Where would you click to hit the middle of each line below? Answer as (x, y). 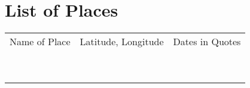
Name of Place (40, 42)
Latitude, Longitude (122, 42)
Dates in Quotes (207, 42)
